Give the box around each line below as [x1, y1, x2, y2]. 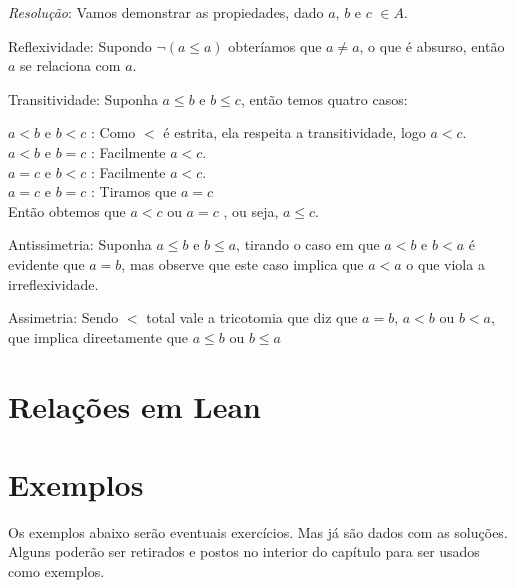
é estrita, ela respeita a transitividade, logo [163, 122, 426, 143]
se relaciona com [20, 55, 121, 76]
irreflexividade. [8, 273, 99, 294]
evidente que [8, 253, 85, 274]
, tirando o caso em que [236, 234, 380, 255]
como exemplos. [8, 561, 105, 581]
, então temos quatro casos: [240, 88, 408, 109]
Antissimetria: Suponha [8, 234, 152, 255]
